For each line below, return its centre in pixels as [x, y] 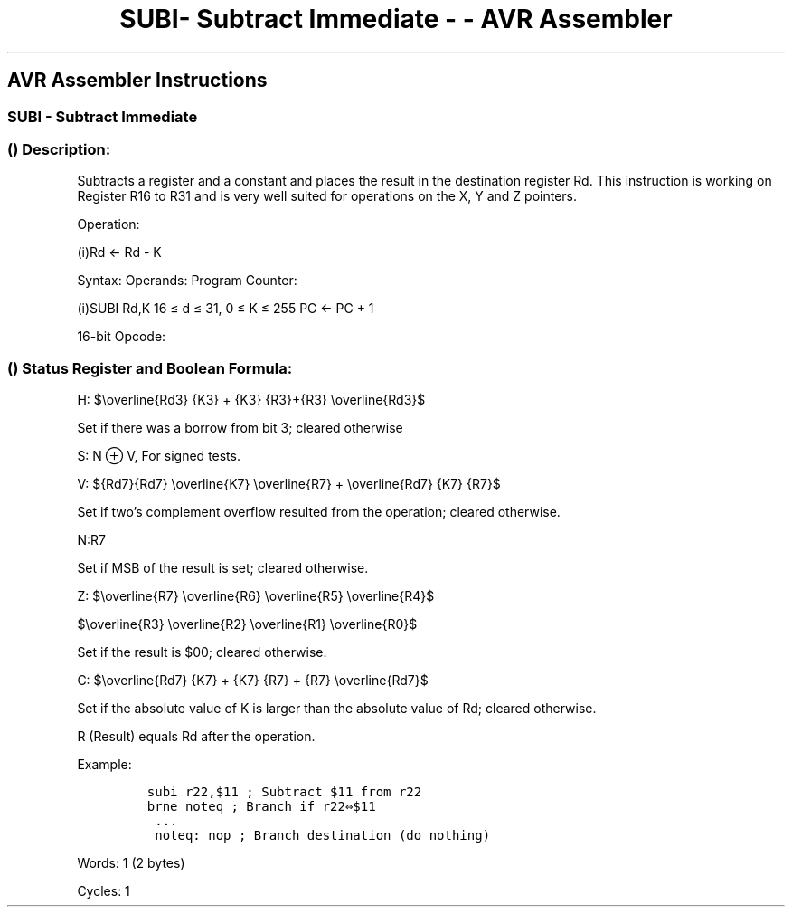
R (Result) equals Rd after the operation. [196, 737]
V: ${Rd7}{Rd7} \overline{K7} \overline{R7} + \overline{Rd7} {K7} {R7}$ [289, 484]
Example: [104, 765]
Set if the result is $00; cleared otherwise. [202, 652]
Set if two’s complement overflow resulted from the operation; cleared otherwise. [319, 512]
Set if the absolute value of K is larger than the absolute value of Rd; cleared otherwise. [337, 709]
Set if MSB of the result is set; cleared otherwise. [223, 568]
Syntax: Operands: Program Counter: [187, 281]
